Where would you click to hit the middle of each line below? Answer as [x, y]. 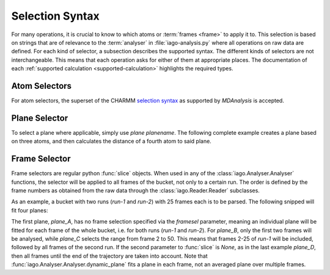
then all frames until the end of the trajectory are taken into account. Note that [109, 256]
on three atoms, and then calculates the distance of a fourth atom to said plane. [112, 141]
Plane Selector [40, 118]
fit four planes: [30, 210]
